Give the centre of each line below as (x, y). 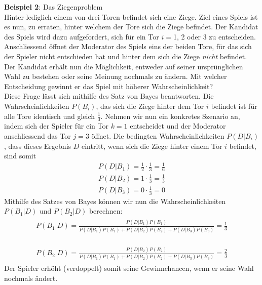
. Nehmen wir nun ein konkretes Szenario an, (170, 116)
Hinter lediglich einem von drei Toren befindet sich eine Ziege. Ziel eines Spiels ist (131, 16)
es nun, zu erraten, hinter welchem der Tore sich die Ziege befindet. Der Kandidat (131, 27)
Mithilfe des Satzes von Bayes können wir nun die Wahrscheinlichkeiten (115, 201)
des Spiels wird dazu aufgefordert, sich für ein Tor (82, 36)
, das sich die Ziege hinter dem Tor (150, 106)
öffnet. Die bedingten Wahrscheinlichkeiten (158, 135)
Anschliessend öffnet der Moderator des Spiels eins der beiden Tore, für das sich (128, 46)
